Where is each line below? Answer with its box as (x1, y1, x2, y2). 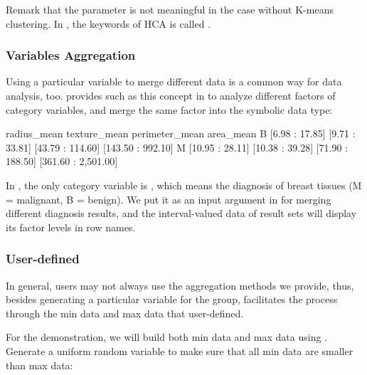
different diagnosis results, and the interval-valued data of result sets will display (6, 206, 357, 221)
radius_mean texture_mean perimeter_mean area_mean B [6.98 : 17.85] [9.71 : (6, 126, 356, 141)
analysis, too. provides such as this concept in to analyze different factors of (6, 88, 336, 102)
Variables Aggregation (6, 46, 136, 64)
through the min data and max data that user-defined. (6, 305, 244, 320)
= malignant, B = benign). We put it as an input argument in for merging (6, 191, 331, 206)
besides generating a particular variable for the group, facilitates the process (6, 292, 338, 307)
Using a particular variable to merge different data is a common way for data (6, 74, 342, 89)
